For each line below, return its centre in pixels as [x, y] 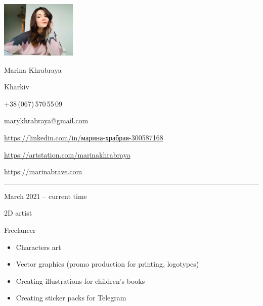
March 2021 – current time [46, 196]
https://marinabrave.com [43, 171]
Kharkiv [17, 87]
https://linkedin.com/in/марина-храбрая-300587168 [84, 138]
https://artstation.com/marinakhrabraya [67, 154]
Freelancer [20, 229]
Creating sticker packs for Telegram [71, 298]
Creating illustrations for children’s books [80, 280]
